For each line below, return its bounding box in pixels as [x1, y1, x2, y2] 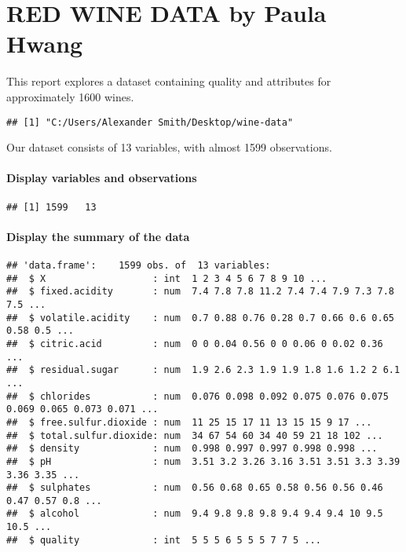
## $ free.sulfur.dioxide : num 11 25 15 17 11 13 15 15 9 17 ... [6, 416, 372, 428]
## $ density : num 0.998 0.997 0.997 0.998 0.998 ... [6, 443, 378, 455]
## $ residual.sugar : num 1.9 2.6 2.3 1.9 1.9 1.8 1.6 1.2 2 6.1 [6, 364, 401, 376]
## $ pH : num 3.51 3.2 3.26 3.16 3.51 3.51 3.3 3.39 [6, 455, 401, 467]
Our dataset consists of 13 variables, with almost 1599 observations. [6, 139, 332, 155]
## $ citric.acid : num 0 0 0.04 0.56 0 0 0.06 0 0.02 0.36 [6, 338, 383, 349]
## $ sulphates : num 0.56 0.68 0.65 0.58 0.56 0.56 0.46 [6, 482, 383, 494]
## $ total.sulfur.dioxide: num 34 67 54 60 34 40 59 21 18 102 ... [6, 430, 383, 441]
